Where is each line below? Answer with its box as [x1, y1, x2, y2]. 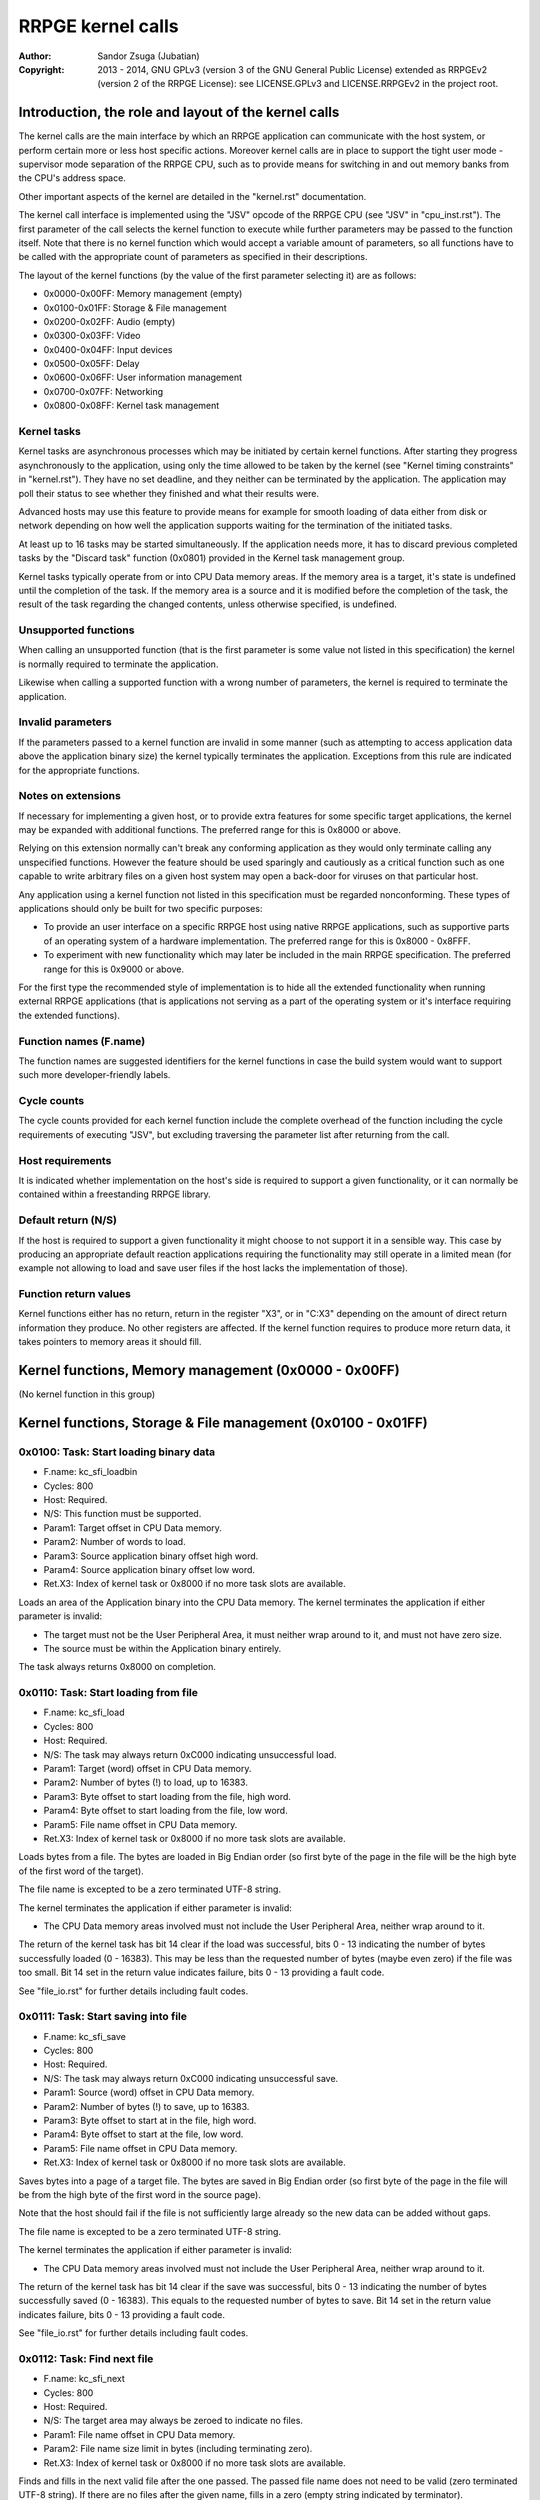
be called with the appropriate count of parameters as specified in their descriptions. [18, 251, 368, 263]
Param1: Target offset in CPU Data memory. [43, 1521, 222, 1534]
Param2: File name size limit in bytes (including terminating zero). [43, 2443, 313, 2455]
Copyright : [18, 63, 65, 75]
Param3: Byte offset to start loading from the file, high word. [43, 1790, 292, 1802]
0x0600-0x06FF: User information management [43, 371, 243, 384]
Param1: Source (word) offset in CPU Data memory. [43, 2086, 255, 2099]
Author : [18, 50, 52, 62]
